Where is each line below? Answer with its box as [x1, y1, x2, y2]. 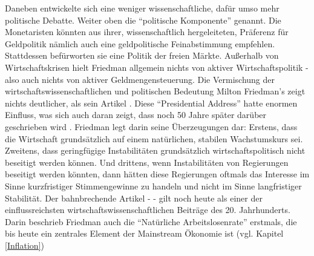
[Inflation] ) [5, 238, 44, 251]
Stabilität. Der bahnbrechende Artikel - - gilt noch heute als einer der [5, 191, 263, 204]
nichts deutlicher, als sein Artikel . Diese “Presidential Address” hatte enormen [5, 96, 298, 109]
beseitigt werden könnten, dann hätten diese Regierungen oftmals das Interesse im [5, 168, 310, 180]
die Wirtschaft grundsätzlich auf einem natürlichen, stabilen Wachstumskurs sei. [5, 132, 303, 145]
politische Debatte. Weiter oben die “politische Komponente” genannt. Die [5, 13, 281, 26]
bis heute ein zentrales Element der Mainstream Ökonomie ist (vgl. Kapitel [5, 227, 284, 240]
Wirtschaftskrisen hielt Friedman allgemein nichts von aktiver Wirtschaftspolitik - [5, 61, 309, 73]
